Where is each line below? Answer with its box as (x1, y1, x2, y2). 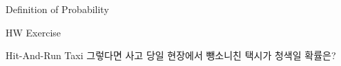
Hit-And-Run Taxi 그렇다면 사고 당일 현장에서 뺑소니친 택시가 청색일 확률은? (6, 48, 336, 63)
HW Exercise (6, 25, 61, 39)
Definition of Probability (6, 2, 109, 16)
